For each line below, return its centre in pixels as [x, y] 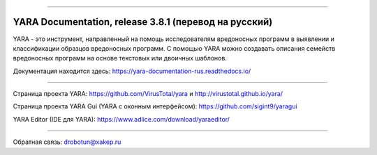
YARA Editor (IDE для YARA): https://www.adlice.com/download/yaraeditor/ [121, 119]
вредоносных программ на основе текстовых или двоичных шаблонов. [120, 58]
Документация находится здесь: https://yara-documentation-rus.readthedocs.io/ [132, 71]
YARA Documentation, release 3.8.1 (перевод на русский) [143, 22]
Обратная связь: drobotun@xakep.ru [67, 142]
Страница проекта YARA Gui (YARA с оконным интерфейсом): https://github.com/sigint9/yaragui [155, 106]
